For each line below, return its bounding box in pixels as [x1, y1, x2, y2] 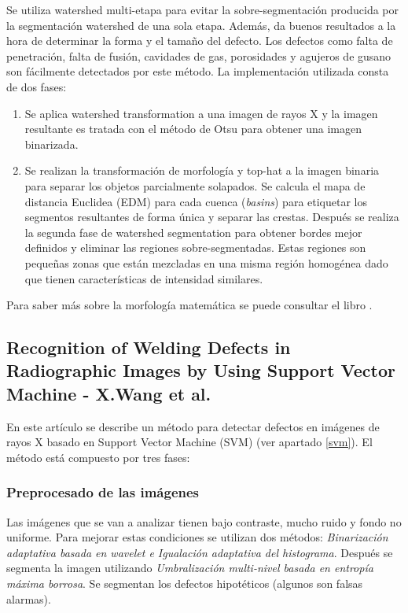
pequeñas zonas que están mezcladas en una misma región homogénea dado [24, 254, 388, 271]
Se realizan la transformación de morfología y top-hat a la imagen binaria [24, 162, 380, 179]
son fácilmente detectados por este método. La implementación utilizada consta [6, 63, 389, 79]
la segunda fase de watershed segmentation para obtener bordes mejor [24, 223, 362, 240]
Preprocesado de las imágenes [6, 482, 200, 502]
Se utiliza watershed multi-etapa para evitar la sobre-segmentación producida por [6, 2, 399, 17]
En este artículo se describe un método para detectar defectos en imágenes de [6, 418, 380, 434]
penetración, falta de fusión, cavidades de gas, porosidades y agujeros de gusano [6, 47, 391, 64]
